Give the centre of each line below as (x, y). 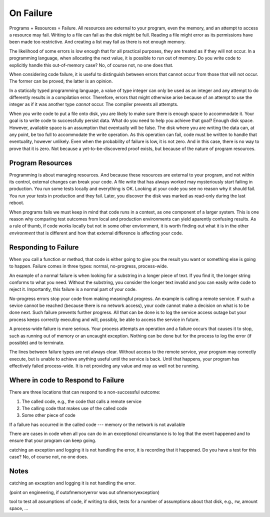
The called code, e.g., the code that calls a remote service (82, 401)
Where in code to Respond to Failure (67, 380)
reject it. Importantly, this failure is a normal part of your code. (73, 289)
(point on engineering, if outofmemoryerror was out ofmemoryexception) (84, 492)
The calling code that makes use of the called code (74, 408)
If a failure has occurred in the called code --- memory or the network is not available (97, 424)
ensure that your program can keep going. (53, 440)
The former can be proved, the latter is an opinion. (61, 81)
